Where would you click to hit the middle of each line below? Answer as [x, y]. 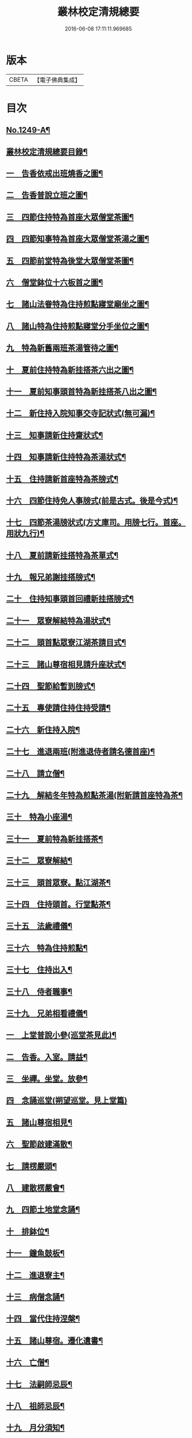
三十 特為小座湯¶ [39, 817]
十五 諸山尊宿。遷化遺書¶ [55, 1340]
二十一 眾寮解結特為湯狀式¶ [59, 621]
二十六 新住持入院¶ [43, 730]
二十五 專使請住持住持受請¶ [59, 708]
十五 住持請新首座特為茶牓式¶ [62, 479]
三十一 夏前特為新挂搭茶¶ [55, 839]
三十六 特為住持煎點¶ [47, 948]
